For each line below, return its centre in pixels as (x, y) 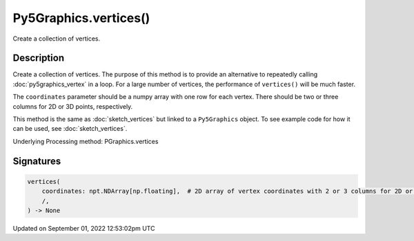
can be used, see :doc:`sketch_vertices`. (70, 129)
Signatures (37, 161)
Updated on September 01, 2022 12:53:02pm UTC (84, 228)
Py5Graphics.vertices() (81, 18)
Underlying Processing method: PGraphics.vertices (86, 141)
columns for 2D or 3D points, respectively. (73, 106)
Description (39, 58)
